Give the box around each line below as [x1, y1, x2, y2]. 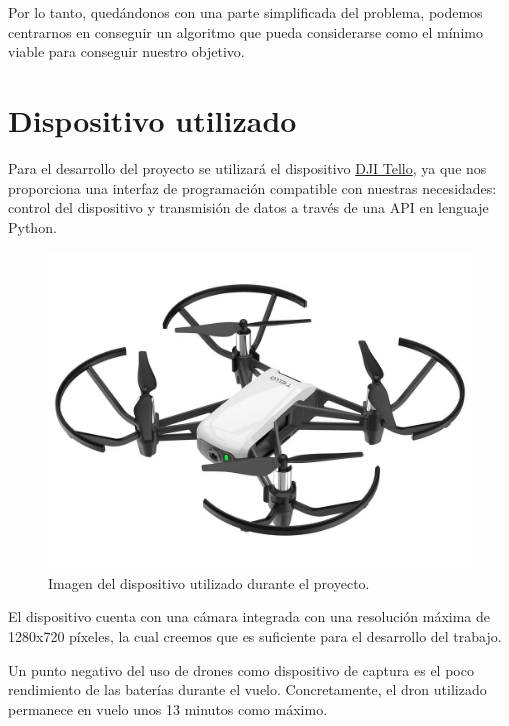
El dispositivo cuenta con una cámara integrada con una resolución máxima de [8, 606, 490, 627]
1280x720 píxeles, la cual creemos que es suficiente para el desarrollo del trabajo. [8, 626, 502, 647]
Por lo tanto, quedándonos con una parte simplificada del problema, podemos [8, 2, 483, 22]
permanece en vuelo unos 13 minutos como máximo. [8, 698, 328, 719]
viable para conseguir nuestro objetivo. [8, 41, 245, 62]
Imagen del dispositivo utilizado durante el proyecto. [48, 572, 370, 593]
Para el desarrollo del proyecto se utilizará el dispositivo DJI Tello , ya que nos [8, 157, 487, 178]
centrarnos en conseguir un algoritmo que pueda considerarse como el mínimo [8, 21, 483, 42]
